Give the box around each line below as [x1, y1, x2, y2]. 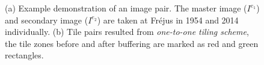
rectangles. [5, 49, 44, 61]
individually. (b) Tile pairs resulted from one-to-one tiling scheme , [5, 25, 249, 38]
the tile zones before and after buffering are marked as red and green [5, 37, 259, 49]
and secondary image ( [5, 13, 88, 26]
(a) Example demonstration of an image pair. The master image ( [5, 2, 247, 14]
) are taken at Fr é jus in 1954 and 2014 [97, 13, 239, 26]
